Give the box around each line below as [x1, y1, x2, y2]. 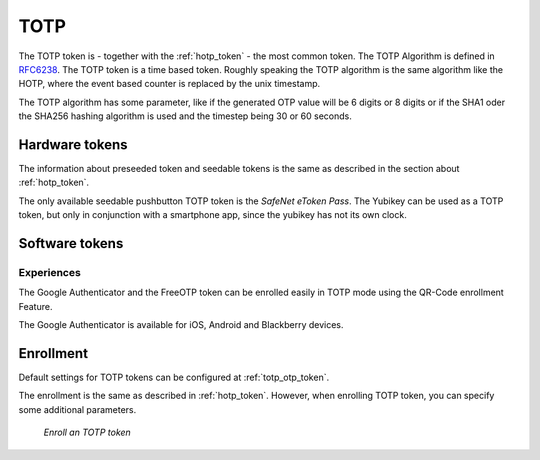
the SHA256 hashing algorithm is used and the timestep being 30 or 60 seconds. [18, 110, 352, 122]
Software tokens [18, 235, 124, 252]
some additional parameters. [18, 403, 137, 415]
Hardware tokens [18, 136, 129, 153]
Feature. [18, 300, 53, 312]
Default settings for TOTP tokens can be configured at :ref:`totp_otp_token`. [18, 371, 330, 384]
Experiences [18, 265, 82, 279]
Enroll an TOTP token [43, 426, 132, 439]
